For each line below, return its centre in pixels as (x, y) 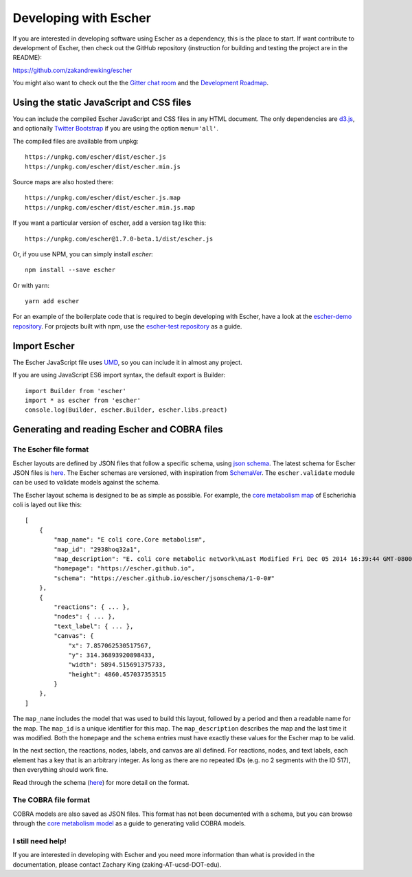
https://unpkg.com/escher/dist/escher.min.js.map (110, 207)
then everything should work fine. (60, 770)
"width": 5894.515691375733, (117, 665)
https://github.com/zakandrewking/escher (72, 70)
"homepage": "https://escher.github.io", (125, 568)
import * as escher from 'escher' (83, 400)
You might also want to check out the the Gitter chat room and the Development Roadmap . (141, 83)
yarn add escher (52, 301)
